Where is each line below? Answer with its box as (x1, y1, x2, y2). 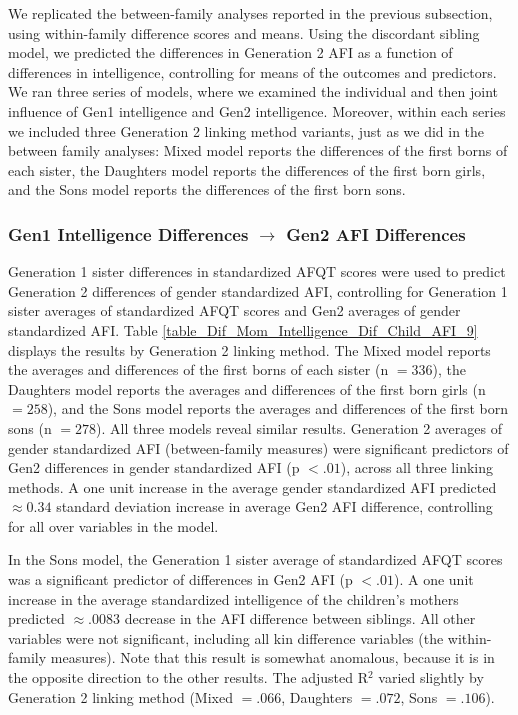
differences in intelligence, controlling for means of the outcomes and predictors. (8, 61, 497, 82)
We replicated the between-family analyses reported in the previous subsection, (8, 3, 493, 23)
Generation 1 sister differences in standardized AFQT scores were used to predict (8, 261, 506, 282)
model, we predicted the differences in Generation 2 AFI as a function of (8, 42, 453, 63)
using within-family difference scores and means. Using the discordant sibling (8, 22, 480, 43)
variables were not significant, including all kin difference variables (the (8, 627, 444, 648)
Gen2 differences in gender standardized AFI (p (8, 457, 300, 478)
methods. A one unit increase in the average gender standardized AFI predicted (8, 476, 497, 497)
